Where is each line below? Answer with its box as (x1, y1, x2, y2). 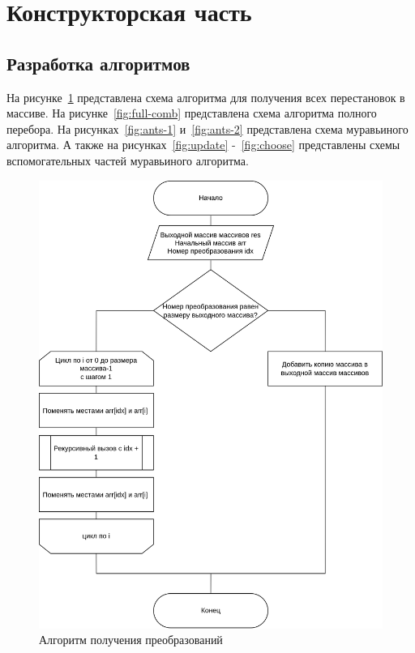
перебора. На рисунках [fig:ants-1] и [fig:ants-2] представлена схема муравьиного (6, 120, 409, 137)
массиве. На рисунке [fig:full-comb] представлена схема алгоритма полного (6, 105, 377, 122)
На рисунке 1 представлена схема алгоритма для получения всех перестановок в (6, 88, 405, 105)
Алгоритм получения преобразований (39, 631, 223, 648)
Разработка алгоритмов (6, 50, 190, 75)
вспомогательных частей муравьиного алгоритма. (6, 152, 249, 169)
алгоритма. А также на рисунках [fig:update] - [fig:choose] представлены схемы (6, 136, 400, 153)
